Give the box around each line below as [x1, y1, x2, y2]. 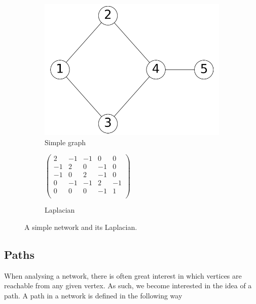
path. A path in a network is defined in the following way [4, 290, 182, 301]
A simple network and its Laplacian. [24, 222, 137, 232]
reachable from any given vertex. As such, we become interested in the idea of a [4, 280, 252, 291]
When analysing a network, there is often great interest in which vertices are [4, 270, 242, 281]
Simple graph [45, 137, 86, 147]
